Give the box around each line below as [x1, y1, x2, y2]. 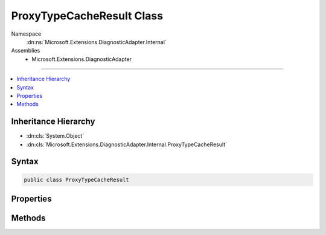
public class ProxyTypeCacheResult [24, 176, 129, 183]
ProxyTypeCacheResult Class [11, 9, 163, 22]
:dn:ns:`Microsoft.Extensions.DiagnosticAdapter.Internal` [26, 38, 167, 45]
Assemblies [11, 47, 40, 54]
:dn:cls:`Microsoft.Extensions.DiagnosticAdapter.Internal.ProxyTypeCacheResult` [26, 141, 228, 148]
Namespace [11, 30, 42, 37]
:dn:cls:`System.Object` [26, 132, 85, 140]
